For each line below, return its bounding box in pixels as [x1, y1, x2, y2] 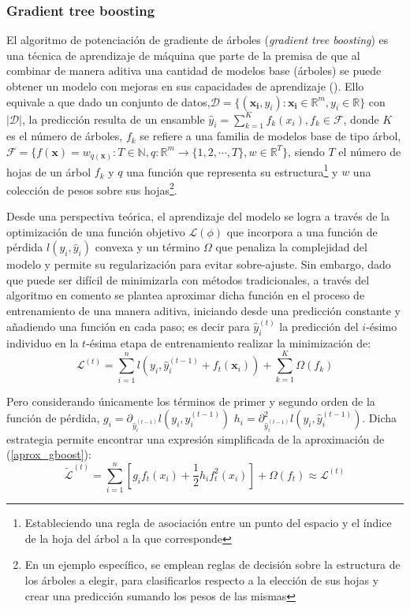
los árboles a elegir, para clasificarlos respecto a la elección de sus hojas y [24, 571, 379, 588]
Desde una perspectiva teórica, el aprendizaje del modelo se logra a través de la [6, 208, 389, 224]
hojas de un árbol [6, 163, 91, 180]
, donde [343, 110, 379, 127]
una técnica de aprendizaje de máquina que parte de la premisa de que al [6, 46, 360, 63]
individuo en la [6, 334, 79, 351]
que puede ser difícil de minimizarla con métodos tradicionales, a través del [6, 271, 370, 288]
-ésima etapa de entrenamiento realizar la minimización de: [86, 334, 371, 351]
